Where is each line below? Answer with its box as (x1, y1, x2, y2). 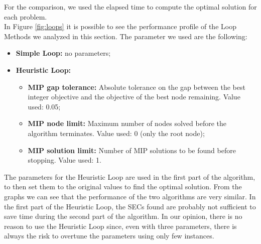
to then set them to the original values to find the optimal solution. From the (4, 181, 242, 192)
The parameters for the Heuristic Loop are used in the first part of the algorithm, (4, 171, 255, 182)
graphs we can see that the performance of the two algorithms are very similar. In (4, 191, 256, 201)
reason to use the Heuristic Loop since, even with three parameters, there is (4, 220, 237, 231)
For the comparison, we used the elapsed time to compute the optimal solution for (4, 2, 257, 12)
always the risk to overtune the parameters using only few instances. (4, 230, 214, 241)
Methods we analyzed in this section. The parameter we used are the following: (4, 31, 247, 41)
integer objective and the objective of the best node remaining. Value (28, 91, 240, 102)
